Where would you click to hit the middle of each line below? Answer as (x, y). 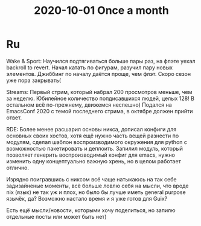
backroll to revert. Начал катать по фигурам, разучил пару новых (90, 67)
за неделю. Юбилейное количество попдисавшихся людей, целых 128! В (101, 98)
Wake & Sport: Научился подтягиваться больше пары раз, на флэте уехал (101, 61)
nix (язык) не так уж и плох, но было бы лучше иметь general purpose (96, 192)
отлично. (18, 168)
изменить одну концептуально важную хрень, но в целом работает (94, 161)
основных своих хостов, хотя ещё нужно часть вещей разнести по (93, 136)
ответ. (14, 118)
